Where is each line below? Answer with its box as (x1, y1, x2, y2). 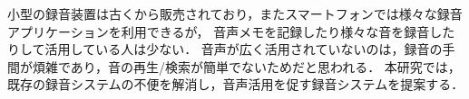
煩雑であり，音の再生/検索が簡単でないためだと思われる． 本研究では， (32, 57, 461, 76)
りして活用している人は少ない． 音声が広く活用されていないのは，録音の (7, 40, 443, 58)
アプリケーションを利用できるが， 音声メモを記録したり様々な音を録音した (7, 22, 455, 40)
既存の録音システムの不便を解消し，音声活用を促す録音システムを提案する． (7, 75, 464, 94)
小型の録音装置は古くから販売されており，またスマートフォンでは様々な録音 (7, 4, 463, 22)
